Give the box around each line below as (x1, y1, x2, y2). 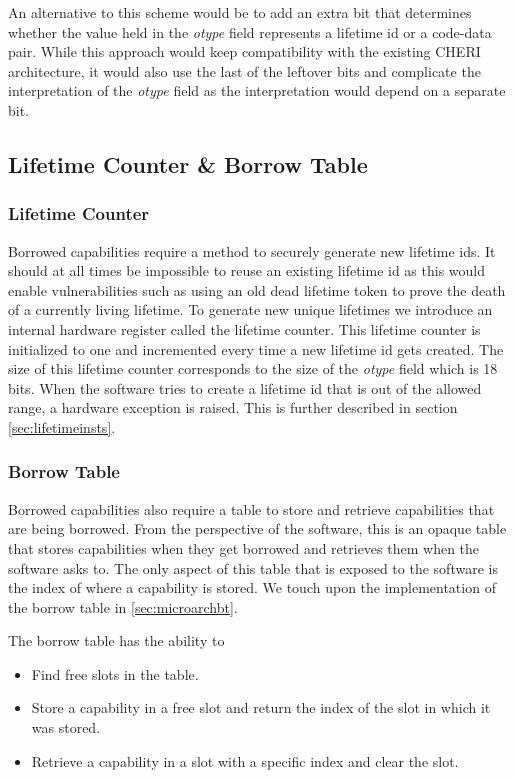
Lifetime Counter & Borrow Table (8, 148, 368, 179)
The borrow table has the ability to (8, 630, 225, 651)
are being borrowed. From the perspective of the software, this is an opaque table (8, 518, 507, 539)
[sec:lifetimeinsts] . (8, 416, 116, 437)
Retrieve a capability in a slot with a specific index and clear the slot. (31, 750, 459, 771)
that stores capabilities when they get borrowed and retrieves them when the (8, 537, 480, 558)
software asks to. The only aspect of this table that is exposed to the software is (8, 557, 498, 578)
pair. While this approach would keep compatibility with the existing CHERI (8, 41, 481, 62)
